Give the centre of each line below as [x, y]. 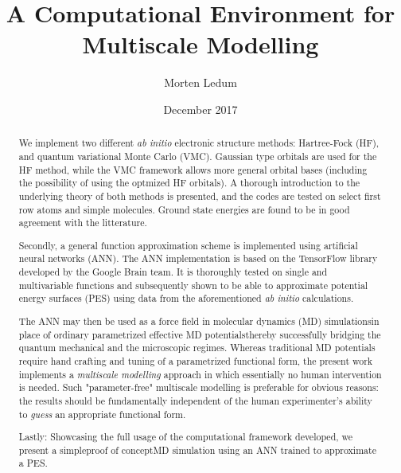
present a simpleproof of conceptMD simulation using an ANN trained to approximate [197, 450]
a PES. [33, 463]
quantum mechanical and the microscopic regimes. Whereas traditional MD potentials [197, 348]
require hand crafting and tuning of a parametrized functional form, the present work [196, 360]
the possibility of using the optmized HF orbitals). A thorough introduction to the [189, 183]
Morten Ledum [200, 82]
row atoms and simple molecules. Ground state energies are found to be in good [184, 209]
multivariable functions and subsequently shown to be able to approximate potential [193, 285]
